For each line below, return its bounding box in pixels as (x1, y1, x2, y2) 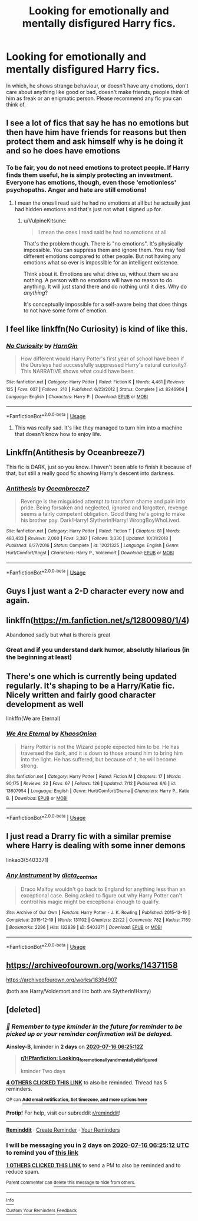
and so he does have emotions (6, 146, 121, 156)
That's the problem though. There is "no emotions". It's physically (23, 240, 183, 247)
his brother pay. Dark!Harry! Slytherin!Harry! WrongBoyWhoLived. (20, 516, 181, 524)
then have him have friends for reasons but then (6, 127, 187, 137)
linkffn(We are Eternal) (6, 715, 61, 722)
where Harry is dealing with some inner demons (6, 841, 186, 851)
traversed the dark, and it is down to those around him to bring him (20, 750, 183, 757)
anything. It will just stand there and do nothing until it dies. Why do (23, 283, 187, 290)
